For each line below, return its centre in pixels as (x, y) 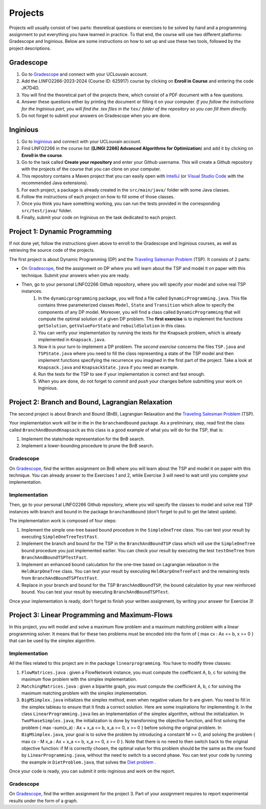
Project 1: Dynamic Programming (60, 231)
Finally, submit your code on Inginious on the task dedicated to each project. (99, 218)
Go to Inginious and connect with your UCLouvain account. (81, 141)
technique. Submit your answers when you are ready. (76, 275)
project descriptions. (30, 48)
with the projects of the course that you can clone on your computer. (91, 169)
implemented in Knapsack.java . (72, 340)
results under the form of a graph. (44, 801)
